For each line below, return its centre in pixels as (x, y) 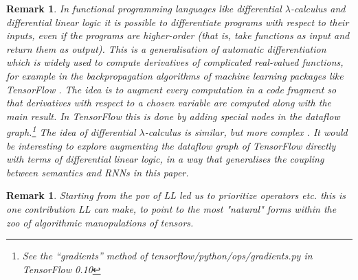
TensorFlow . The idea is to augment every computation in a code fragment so (171, 89)
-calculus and (318, 8)
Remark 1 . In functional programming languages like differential (144, 8)
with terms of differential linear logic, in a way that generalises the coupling (165, 159)
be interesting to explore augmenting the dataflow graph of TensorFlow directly (171, 145)
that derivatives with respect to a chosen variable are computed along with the (169, 103)
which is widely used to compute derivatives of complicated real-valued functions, (175, 62)
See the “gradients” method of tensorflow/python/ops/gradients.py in (167, 256)
